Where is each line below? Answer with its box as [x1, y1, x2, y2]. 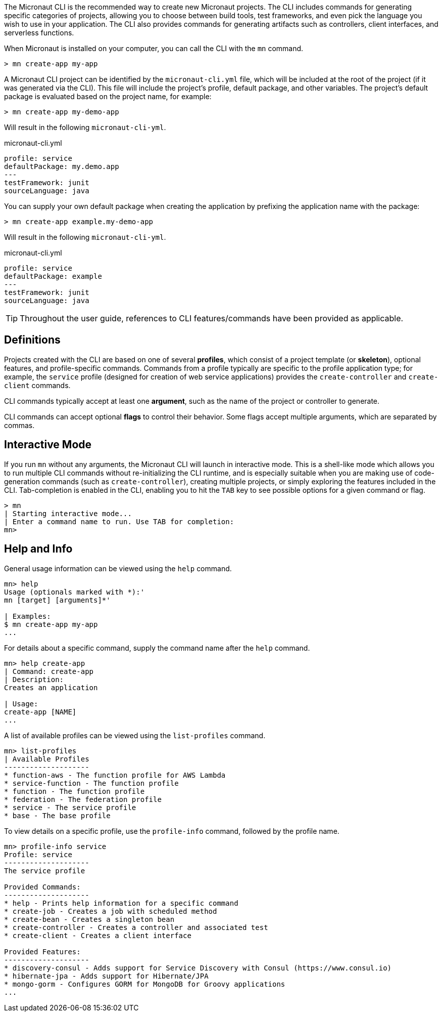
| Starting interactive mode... [4, 509, 132, 518]
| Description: [4, 675, 64, 684]
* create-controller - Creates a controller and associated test [4, 923, 268, 932]
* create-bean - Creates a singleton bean [4, 915, 175, 923]
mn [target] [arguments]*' [4, 596, 111, 604]
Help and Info [4, 542, 73, 556]
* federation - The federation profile [4, 795, 162, 803]
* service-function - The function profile [4, 779, 179, 787]
